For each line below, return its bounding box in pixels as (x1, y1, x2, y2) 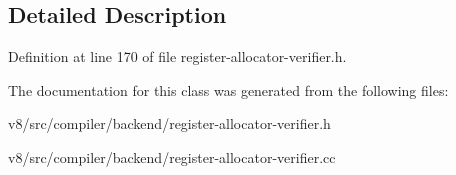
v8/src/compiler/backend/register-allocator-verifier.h (8, 113, 331, 134)
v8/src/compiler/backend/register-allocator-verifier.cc (8, 146, 336, 167)
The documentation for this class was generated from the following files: (8, 79, 449, 100)
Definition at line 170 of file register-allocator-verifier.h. (8, 46, 347, 67)
